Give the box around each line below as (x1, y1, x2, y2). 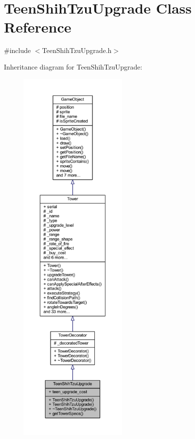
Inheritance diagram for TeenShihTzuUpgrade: (4, 61, 142, 71)
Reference (4, 17, 71, 37)
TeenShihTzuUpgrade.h (42, 45, 112, 55)
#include (4, 45, 31, 55)
